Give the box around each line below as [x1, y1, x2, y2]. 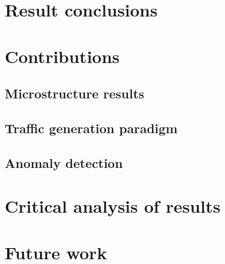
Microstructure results [5, 84, 144, 103]
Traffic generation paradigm [5, 118, 178, 137]
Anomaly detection [5, 153, 123, 171]
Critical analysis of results [5, 194, 221, 218]
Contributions [5, 44, 120, 68]
